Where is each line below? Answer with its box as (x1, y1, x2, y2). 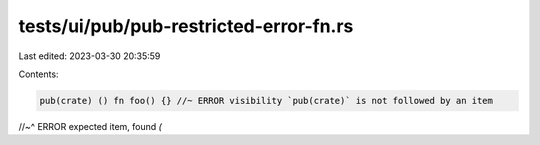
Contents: (18, 68, 59, 80)
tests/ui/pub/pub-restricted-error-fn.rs (18, 15, 354, 37)
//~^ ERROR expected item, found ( (18, 120, 162, 132)
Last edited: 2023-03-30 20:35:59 (18, 50, 161, 62)
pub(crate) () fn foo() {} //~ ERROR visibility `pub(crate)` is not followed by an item (39, 95, 494, 106)
